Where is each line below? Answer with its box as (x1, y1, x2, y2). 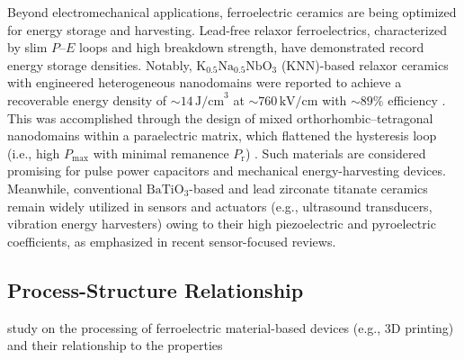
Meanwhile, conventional (7, 178, 143, 197)
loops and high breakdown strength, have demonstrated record (79, 38, 424, 57)
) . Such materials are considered (245, 143, 426, 162)
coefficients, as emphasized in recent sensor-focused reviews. (7, 231, 336, 250)
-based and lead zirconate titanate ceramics (189, 178, 428, 197)
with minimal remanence (93, 143, 229, 162)
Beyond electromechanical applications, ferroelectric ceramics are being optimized (7, 3, 457, 21)
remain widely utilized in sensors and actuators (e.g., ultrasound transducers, (7, 196, 433, 215)
